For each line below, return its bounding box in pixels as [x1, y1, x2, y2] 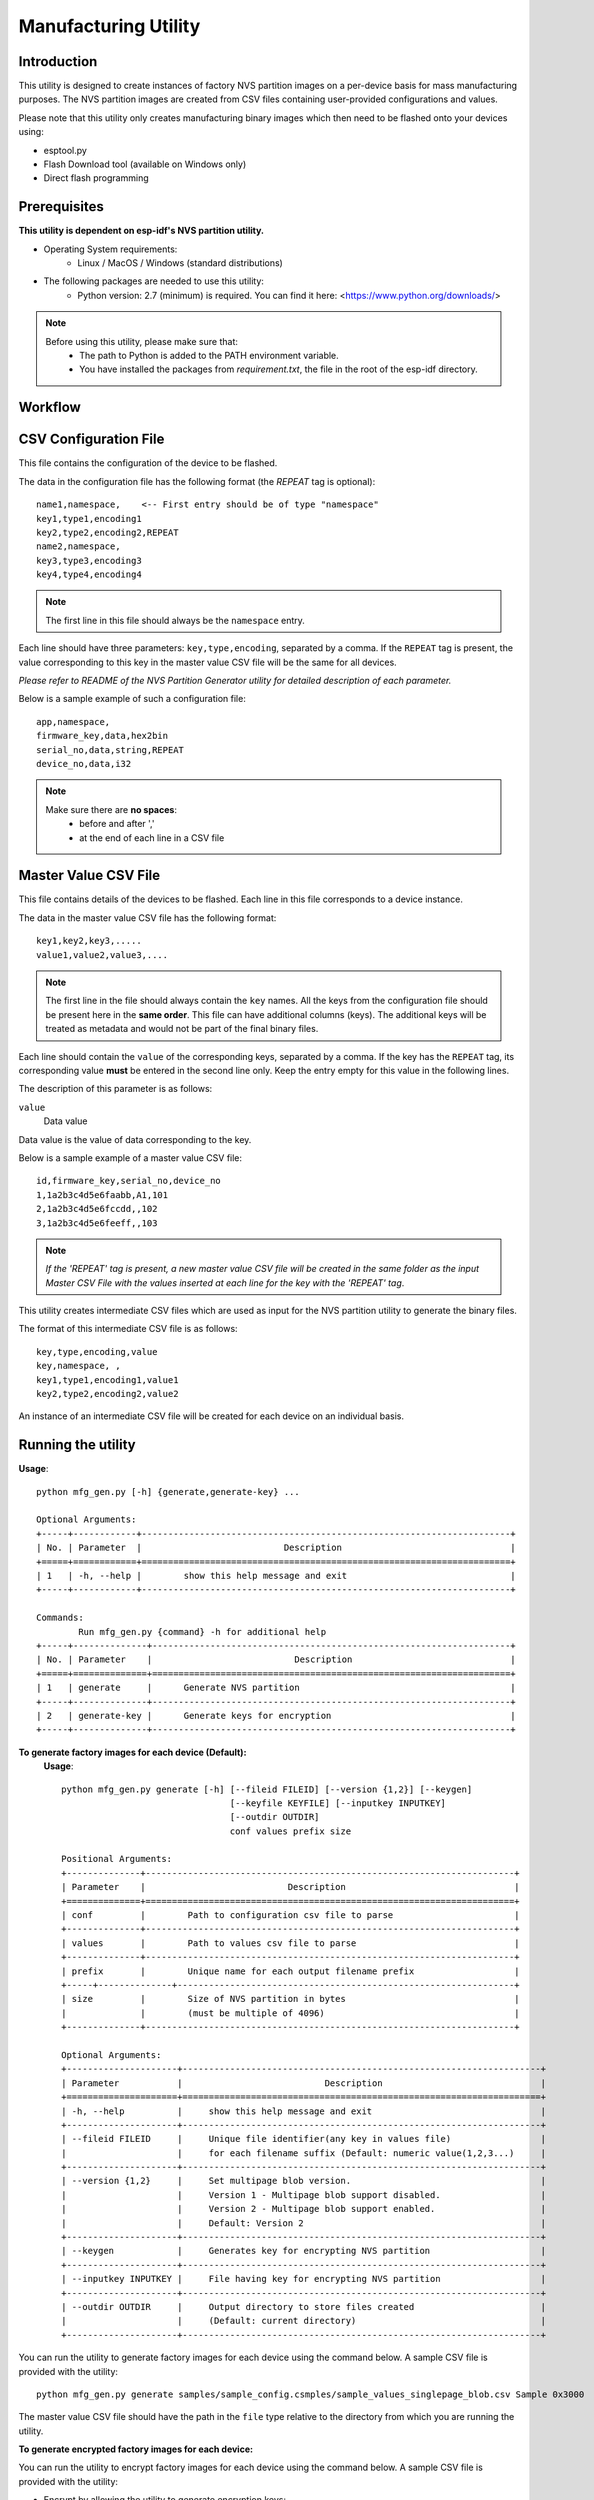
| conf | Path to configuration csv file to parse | [61, 1910, 520, 1921]
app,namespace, [36, 716, 111, 727]
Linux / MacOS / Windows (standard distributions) [77, 257, 284, 269]
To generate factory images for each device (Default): [18, 1746, 247, 1758]
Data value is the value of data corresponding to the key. [18, 1133, 252, 1145]
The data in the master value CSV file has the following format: [18, 911, 277, 924]
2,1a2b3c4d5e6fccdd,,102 [36, 1203, 158, 1215]
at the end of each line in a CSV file [79, 831, 225, 844]
